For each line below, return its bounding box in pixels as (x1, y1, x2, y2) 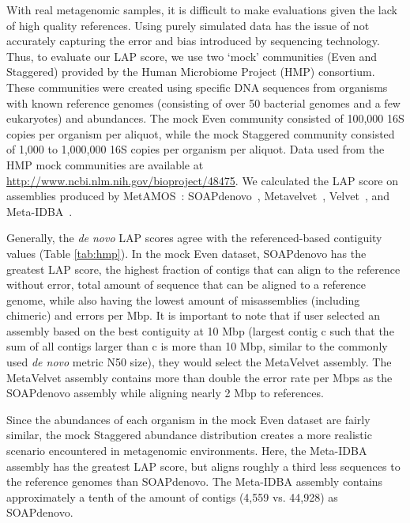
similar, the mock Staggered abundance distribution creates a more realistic (6, 426, 372, 443)
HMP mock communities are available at (6, 156, 204, 172)
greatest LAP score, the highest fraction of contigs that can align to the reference (6, 260, 401, 277)
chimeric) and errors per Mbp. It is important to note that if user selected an (6, 307, 381, 324)
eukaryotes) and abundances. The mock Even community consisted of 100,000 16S (6, 110, 404, 127)
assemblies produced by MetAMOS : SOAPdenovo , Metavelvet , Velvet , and (6, 188, 390, 204)
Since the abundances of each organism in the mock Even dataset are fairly (6, 411, 371, 427)
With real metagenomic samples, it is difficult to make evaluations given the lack (6, 2, 397, 17)
